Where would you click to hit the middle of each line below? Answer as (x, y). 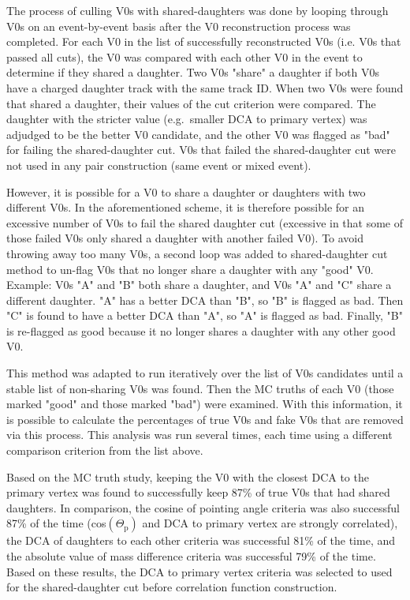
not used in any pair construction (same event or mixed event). (159, 165)
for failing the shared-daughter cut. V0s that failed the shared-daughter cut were (201, 150)
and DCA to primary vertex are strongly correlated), (270, 523)
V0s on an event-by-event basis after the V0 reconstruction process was (179, 26)
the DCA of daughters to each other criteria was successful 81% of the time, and (201, 540)
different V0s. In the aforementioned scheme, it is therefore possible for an (185, 207)
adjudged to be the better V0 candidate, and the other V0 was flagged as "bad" (198, 134)
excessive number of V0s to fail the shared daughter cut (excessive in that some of (205, 222)
